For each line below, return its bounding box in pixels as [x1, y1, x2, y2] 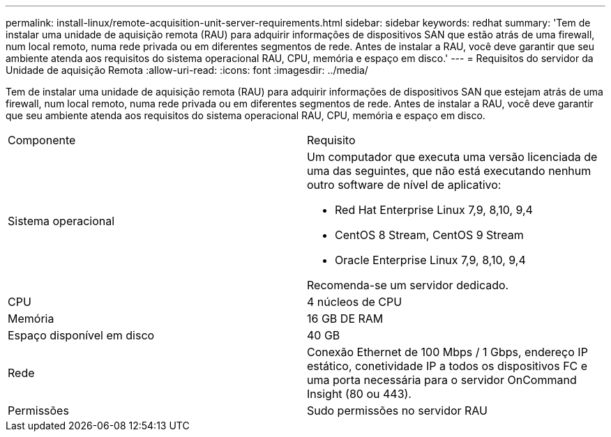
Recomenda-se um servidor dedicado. [307, 278, 509, 292]
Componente [8, 133, 76, 147]
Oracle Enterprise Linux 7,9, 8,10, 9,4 [335, 253, 526, 267]
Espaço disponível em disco [8, 328, 155, 342]
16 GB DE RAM [307, 312, 384, 325]
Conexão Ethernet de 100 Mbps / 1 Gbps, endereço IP [307, 345, 588, 359]
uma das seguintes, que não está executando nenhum [307, 164, 591, 178]
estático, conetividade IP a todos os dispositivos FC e [307, 359, 588, 373]
